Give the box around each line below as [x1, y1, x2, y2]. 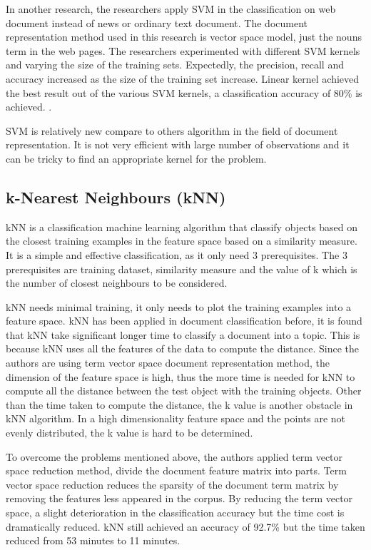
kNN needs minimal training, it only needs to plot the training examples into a [6, 299, 352, 314]
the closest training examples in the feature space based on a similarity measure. [6, 233, 357, 248]
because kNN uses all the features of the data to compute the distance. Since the [6, 341, 360, 356]
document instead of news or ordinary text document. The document [6, 15, 308, 30]
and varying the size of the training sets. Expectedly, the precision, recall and [6, 57, 344, 72]
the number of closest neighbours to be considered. [6, 275, 228, 290]
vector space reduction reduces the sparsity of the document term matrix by [6, 477, 339, 492]
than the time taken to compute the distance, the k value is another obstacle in [6, 397, 353, 412]
